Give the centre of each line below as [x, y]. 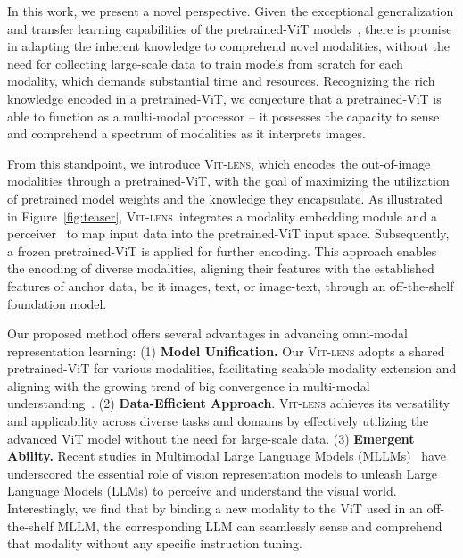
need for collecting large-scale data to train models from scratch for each [205, 63]
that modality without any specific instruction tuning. [155, 543]
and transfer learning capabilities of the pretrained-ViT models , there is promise [230, 28]
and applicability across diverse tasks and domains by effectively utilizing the [218, 421]
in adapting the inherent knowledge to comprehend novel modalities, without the [229, 46]
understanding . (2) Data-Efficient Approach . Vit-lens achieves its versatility [229, 403]
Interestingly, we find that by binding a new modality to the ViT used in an [215, 508]
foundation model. [57, 303]
